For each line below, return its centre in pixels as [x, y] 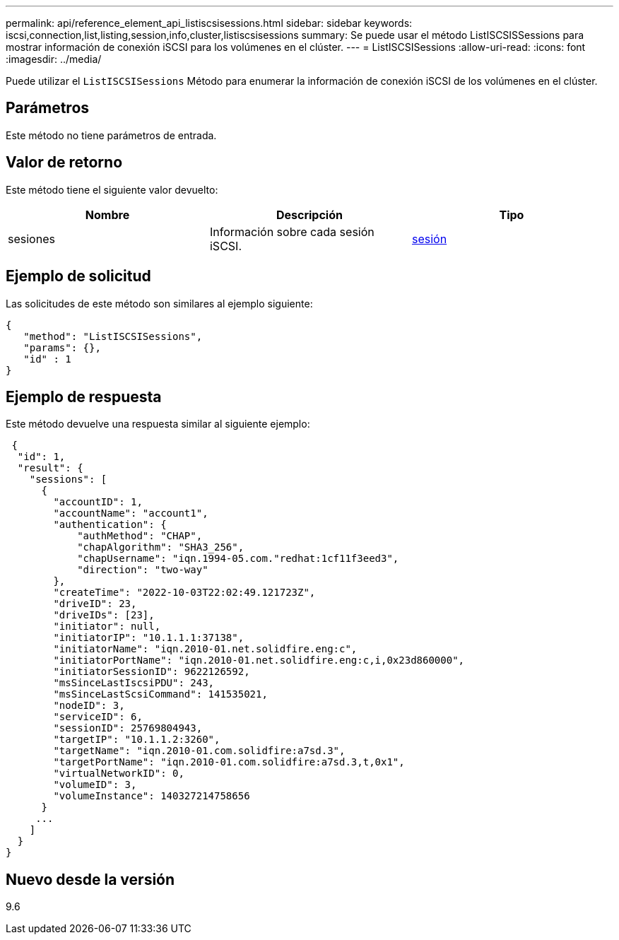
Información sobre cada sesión [292, 231]
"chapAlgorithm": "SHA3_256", [161, 547]
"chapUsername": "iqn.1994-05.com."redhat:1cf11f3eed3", [238, 559]
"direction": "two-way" [143, 570]
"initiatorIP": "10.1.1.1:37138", [149, 638]
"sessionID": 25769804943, [128, 728]
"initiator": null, [107, 627]
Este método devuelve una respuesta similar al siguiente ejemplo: [158, 424]
